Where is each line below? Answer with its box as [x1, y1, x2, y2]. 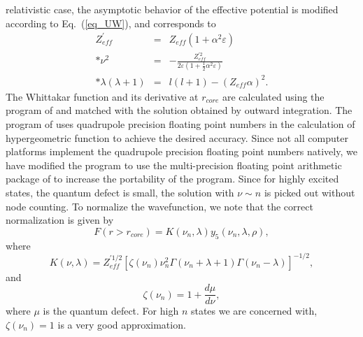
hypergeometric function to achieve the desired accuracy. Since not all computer [6, 130, 348, 145]
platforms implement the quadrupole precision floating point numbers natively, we [6, 144, 357, 159]
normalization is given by [6, 213, 114, 227]
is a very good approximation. [57, 317, 186, 331]
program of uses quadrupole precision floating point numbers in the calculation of [6, 117, 355, 131]
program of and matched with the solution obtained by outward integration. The [6, 103, 353, 117]
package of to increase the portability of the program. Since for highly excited [6, 171, 339, 186]
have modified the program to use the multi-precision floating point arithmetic [6, 157, 342, 172]
